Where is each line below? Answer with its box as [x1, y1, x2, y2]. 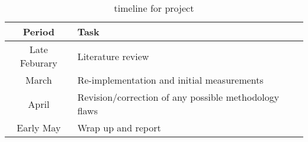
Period [23, 25, 54, 38]
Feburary [20, 56, 57, 70]
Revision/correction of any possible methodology [77, 90, 280, 104]
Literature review [77, 49, 149, 63]
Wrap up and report [77, 121, 161, 134]
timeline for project [114, 1, 194, 15]
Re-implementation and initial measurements [77, 73, 264, 87]
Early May [17, 121, 61, 134]
